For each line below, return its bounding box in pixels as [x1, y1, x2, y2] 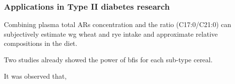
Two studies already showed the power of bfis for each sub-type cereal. [4, 55, 213, 64]
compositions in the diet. [4, 38, 78, 48]
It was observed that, [4, 70, 67, 81]
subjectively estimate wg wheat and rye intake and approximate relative [4, 28, 218, 39]
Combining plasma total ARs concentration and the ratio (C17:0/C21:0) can [4, 19, 232, 29]
